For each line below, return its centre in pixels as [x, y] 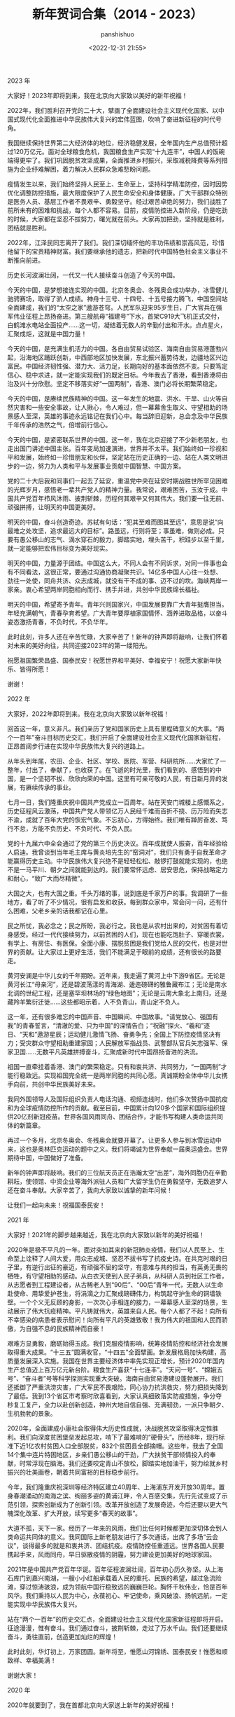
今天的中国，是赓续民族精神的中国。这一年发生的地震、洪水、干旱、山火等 [114, 398]
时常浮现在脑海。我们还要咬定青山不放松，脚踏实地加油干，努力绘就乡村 [123, 1463]
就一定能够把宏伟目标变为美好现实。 [59, 548]
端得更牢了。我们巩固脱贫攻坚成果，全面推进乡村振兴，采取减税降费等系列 [114, 160]
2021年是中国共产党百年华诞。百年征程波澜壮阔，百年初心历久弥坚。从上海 [115, 1569]
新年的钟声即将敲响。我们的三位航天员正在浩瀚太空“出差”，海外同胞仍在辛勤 [117, 1172]
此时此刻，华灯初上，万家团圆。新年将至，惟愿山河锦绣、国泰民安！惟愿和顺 [117, 1651]
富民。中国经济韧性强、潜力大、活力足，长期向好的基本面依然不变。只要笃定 [117, 366]
